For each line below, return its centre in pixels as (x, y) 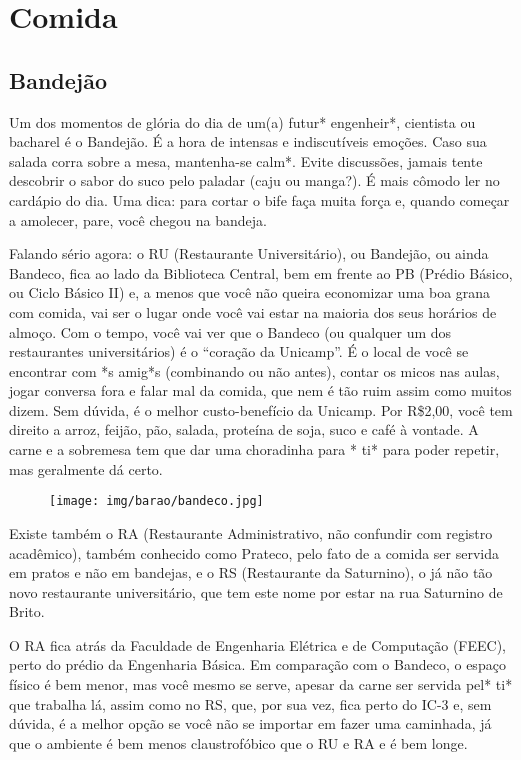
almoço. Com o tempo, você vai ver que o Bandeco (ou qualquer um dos (230, 331)
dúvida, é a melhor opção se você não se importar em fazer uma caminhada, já (250, 723)
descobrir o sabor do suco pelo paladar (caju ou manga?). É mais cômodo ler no (254, 180)
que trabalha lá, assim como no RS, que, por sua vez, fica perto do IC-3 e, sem (250, 703)
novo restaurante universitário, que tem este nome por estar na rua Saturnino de (256, 591)
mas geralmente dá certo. (86, 468)
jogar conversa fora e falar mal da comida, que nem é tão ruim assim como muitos (260, 390)
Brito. (27, 611)
